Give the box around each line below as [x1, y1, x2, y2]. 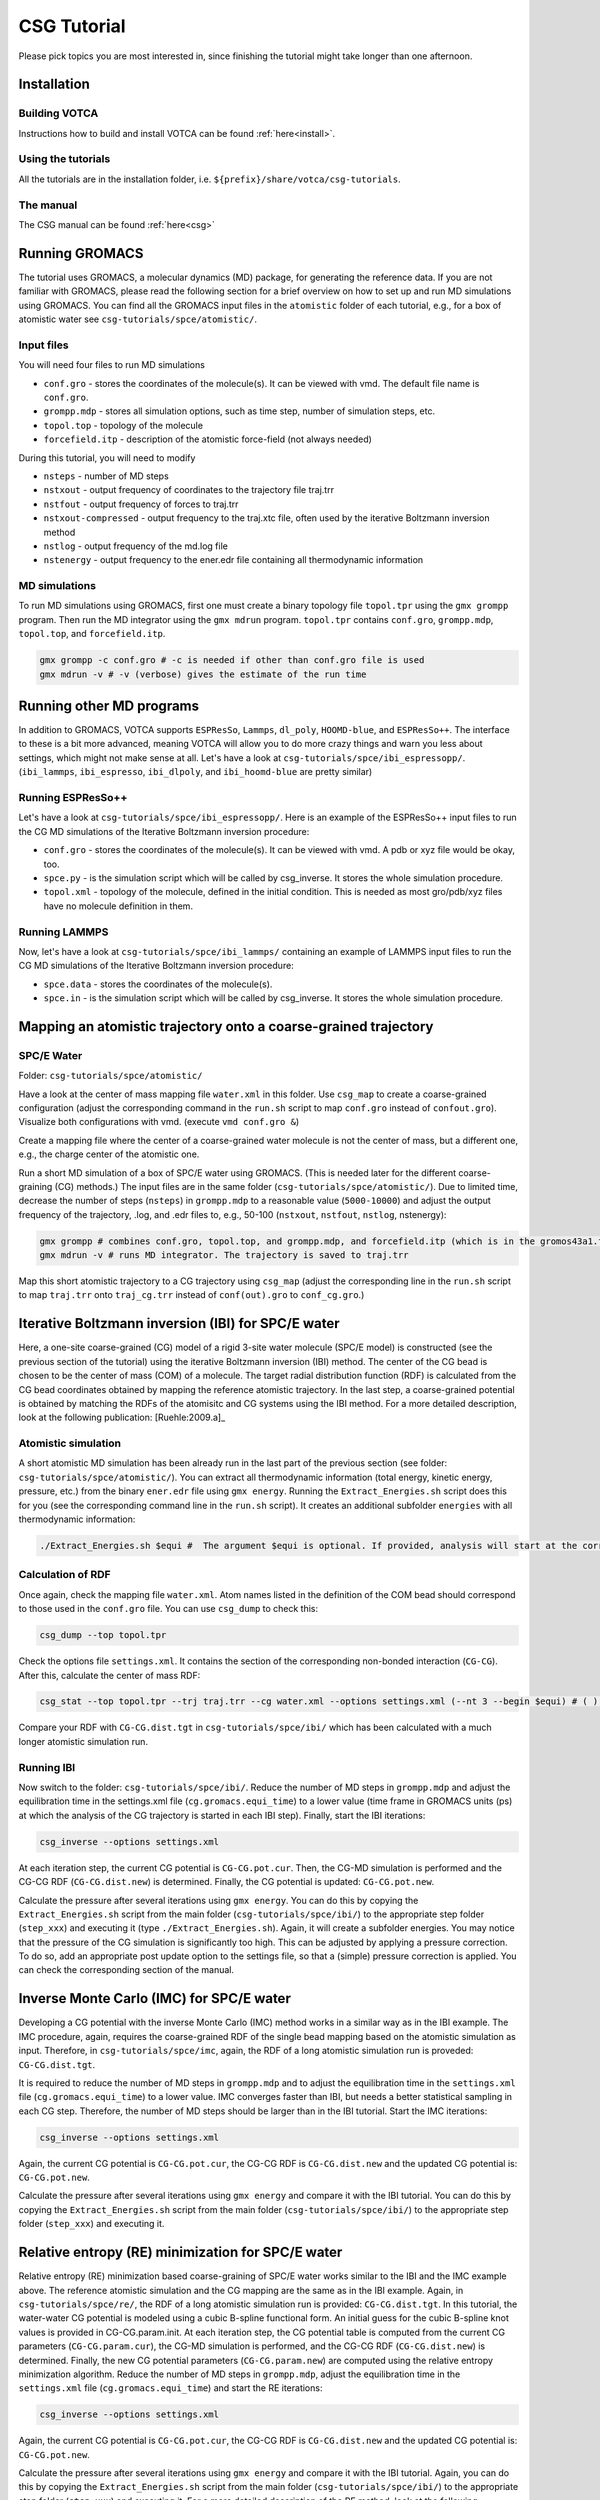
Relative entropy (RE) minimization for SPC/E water [18, 2244, 343, 2261]
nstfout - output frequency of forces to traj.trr [43, 498, 239, 510]
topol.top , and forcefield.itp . [18, 628, 166, 640]
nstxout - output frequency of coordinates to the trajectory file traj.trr [43, 484, 335, 496]
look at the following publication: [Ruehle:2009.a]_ [18, 1411, 226, 1424]
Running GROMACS [18, 245, 144, 262]
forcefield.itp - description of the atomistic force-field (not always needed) [43, 433, 372, 445]
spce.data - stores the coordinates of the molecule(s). [43, 978, 273, 990]
